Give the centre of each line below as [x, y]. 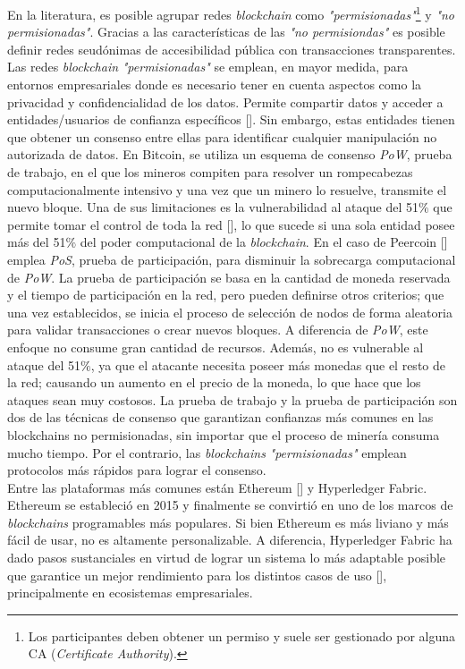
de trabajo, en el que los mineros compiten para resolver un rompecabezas [210, 172]
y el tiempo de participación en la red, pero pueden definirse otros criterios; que [226, 295]
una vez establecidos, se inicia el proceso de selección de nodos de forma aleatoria [230, 312]
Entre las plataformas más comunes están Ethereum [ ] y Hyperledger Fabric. [217, 487]
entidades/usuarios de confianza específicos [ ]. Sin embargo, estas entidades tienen [231, 119]
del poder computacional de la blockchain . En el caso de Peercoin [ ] [264, 242]
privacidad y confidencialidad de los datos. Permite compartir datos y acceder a [225, 102]
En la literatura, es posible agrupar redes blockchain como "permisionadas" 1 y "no [231, 13]
